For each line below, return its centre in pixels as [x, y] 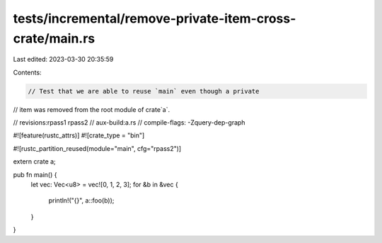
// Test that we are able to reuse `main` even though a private [144, 91]
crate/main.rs [54, 38]
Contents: [27, 72]
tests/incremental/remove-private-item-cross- [155, 18]
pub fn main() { [35, 174]
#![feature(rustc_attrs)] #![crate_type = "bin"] [79, 135]
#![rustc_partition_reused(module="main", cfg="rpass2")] [97, 148]
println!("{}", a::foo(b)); [81, 200]
